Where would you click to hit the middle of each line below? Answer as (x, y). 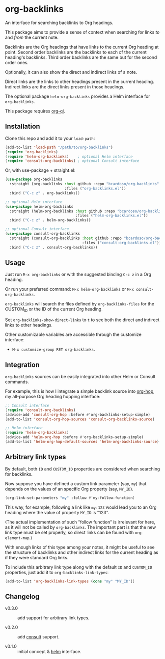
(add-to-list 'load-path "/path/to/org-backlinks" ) (59, 147)
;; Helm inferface (24, 428)
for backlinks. (19, 474)
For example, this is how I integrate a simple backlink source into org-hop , (80, 391)
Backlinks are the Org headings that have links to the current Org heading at (82, 47)
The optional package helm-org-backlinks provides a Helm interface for (78, 96)
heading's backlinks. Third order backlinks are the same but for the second (81, 57)
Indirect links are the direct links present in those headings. (65, 86)
